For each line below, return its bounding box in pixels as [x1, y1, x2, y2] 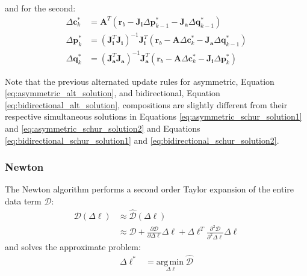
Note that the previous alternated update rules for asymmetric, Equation [5, 75, 274, 87]
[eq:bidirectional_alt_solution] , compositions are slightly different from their [5, 98, 288, 111]
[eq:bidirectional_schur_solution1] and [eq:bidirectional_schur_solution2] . [5, 133, 279, 146]
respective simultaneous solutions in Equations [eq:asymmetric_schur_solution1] [5, 110, 302, 123]
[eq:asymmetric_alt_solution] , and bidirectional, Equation [5, 87, 220, 99]
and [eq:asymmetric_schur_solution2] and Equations [5, 122, 200, 135]
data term [5, 195, 42, 207]
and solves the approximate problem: [5, 240, 141, 253]
